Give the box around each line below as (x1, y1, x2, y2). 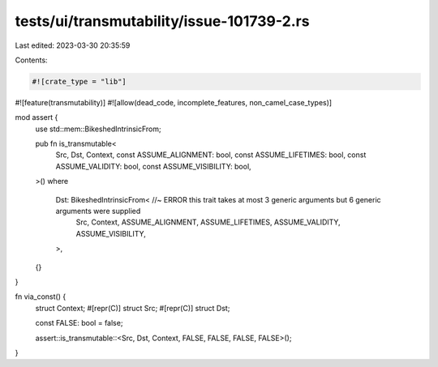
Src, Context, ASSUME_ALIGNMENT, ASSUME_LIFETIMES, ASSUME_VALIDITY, (75, 217, 341, 227)
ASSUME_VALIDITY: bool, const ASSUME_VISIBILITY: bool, (55, 161, 251, 171)
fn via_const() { (15, 292, 67, 301)
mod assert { (15, 113, 58, 122)
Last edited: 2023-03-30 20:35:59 (15, 41, 131, 50)
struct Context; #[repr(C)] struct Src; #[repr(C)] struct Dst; (35, 303, 230, 313)
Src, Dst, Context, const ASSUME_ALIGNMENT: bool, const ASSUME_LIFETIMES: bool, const (55, 150, 367, 160)
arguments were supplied (55, 207, 141, 216)
